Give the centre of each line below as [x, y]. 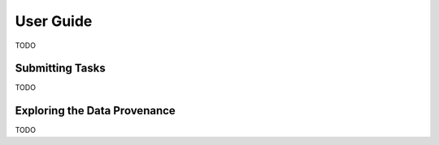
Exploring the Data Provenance [96, 111]
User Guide [54, 21]
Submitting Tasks [60, 68]
